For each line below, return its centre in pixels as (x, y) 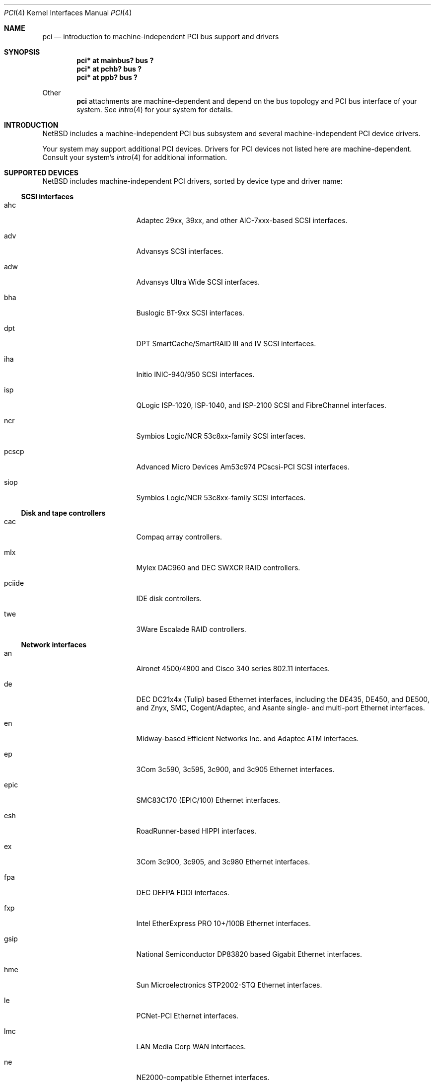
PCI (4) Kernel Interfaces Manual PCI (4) (68, 13)
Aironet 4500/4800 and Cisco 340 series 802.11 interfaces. (233, 668)
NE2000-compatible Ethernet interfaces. (203, 1077)
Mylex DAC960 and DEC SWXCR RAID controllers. (218, 568)
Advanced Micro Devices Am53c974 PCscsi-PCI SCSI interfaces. (243, 467)
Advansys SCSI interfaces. (180, 251)
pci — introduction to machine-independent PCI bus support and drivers (161, 37)
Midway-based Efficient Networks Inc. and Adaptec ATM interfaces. (248, 738)
